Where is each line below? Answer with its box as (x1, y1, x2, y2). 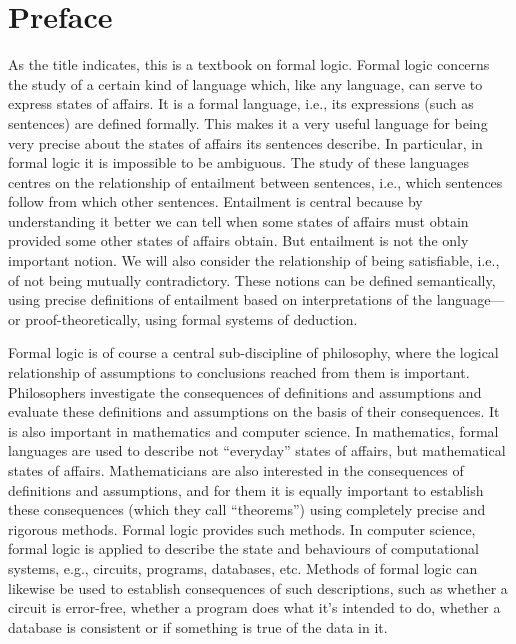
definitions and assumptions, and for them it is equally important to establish (8, 479, 484, 500)
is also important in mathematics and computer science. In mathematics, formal (8, 420, 499, 441)
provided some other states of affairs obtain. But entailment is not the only (8, 230, 469, 251)
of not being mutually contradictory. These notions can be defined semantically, (8, 269, 496, 290)
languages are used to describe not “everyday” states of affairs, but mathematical (8, 440, 506, 461)
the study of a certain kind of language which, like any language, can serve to (8, 73, 483, 94)
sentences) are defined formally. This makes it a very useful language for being (8, 112, 488, 133)
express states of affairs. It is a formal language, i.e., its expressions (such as (8, 93, 474, 114)
